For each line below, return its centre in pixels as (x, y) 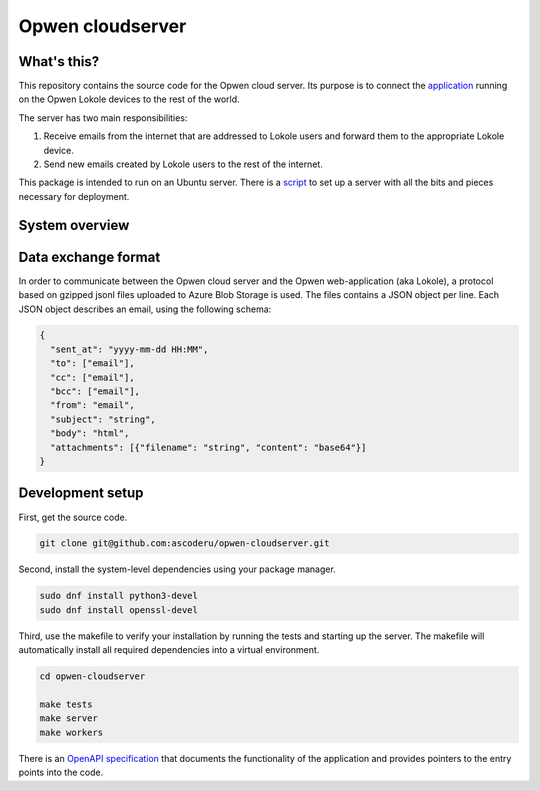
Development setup (81, 493)
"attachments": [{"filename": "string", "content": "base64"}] (208, 447)
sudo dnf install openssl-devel (119, 609)
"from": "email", (92, 405)
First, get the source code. (73, 517)
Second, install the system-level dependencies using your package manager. (177, 569)
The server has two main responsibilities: (103, 117)
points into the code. (61, 772)
